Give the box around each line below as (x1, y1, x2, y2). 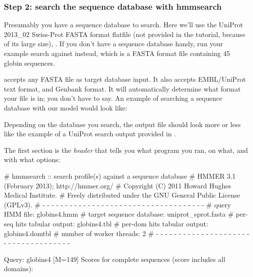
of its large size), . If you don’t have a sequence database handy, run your (4, 38, 223, 49)
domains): (4, 263, 33, 274)
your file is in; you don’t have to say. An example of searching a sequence (4, 93, 222, 103)
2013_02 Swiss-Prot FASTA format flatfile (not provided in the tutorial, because (4, 29, 246, 39)
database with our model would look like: (4, 102, 127, 112)
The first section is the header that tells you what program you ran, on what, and (4, 145, 248, 155)
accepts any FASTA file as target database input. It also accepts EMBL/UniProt (4, 74, 246, 84)
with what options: (4, 154, 60, 165)
